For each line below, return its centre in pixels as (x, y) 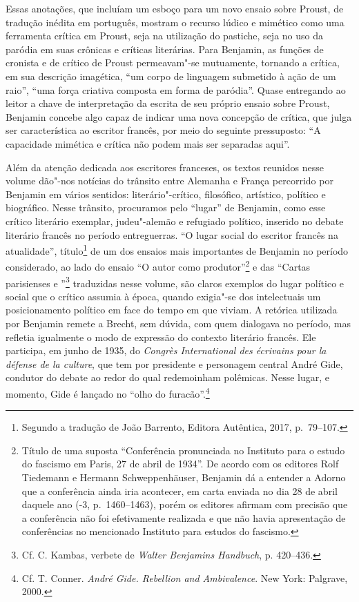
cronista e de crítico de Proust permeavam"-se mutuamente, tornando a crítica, (173, 62)
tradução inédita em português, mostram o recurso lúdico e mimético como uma (175, 22)
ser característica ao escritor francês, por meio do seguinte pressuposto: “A (163, 130)
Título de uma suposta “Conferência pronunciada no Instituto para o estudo (183, 450)
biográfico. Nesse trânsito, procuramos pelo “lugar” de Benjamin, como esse (166, 207)
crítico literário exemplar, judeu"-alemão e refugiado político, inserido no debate (175, 221)
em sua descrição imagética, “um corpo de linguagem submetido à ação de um (171, 76)
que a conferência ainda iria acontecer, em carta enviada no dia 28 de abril (179, 491)
